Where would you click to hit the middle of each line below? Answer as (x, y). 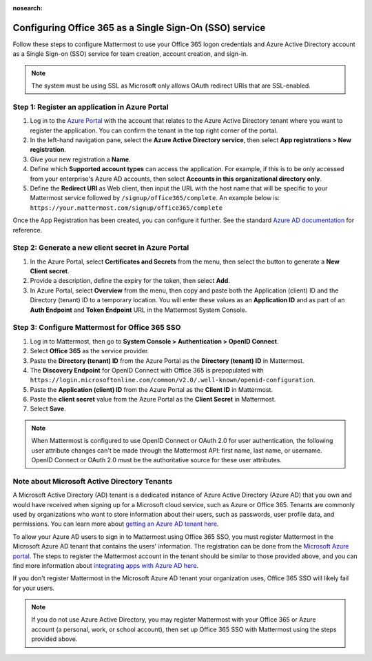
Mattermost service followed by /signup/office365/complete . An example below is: (155, 198)
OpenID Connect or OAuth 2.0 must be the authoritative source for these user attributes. (157, 460)
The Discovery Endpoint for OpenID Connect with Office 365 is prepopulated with (147, 370)
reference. (28, 230)
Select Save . (48, 409)
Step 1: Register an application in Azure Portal (91, 107)
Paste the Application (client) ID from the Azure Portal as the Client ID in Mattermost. (152, 389)
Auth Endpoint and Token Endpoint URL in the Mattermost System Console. (138, 310)
